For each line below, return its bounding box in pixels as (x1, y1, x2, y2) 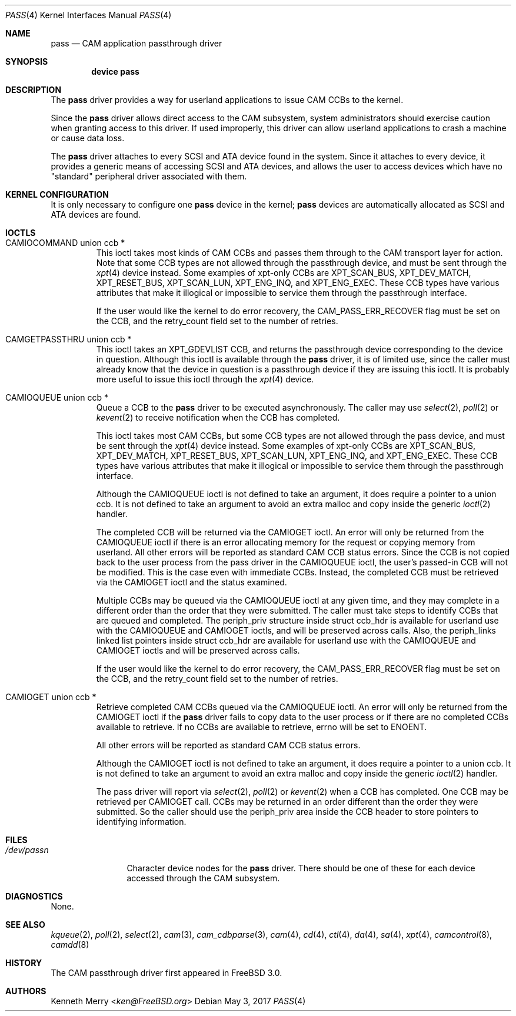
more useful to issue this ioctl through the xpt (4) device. (96, 374, 314, 384)
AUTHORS (5, 986, 46, 996)
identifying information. (96, 817, 187, 827)
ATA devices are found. (51, 209, 141, 219)
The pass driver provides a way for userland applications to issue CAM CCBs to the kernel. (51, 95, 404, 105)
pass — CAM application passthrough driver (51, 38, 222, 48)
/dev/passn (5, 845, 49, 855)
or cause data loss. (51, 133, 125, 143)
